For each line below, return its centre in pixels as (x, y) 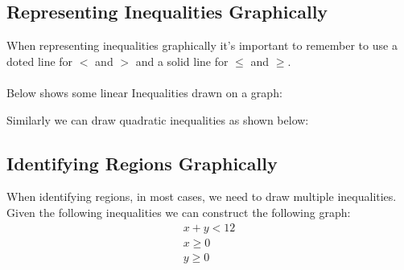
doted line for (40, 61)
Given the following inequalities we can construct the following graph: (179, 212)
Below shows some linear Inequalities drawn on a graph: (144, 92)
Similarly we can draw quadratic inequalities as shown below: (158, 119)
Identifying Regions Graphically (142, 163)
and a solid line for (182, 61)
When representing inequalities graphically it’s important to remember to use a (202, 45)
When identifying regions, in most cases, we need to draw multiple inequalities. (202, 196)
